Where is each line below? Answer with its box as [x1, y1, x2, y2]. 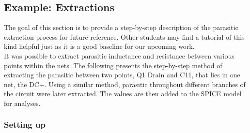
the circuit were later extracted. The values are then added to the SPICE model [4, 89, 242, 99]
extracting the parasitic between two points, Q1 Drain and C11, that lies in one [4, 70, 240, 80]
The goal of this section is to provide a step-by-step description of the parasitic [4, 22, 238, 32]
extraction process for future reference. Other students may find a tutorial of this [4, 31, 245, 42]
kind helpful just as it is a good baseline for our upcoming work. [4, 41, 195, 51]
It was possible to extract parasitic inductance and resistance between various [4, 50, 234, 60]
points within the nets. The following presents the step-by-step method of [4, 60, 222, 70]
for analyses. [4, 98, 41, 108]
